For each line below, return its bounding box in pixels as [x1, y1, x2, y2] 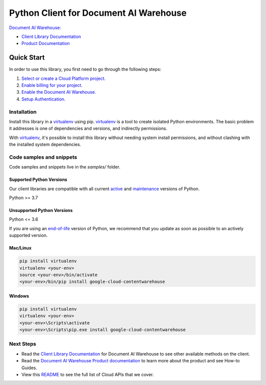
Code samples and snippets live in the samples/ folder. [9, 164, 121, 170]
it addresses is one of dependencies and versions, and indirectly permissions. [9, 126, 167, 132]
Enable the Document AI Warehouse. [21, 89, 96, 95]
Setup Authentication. [21, 96, 66, 102]
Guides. [21, 365, 37, 371]
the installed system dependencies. [9, 141, 81, 147]
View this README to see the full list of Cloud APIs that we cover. [21, 372, 154, 378]
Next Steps [9, 341, 36, 348]
